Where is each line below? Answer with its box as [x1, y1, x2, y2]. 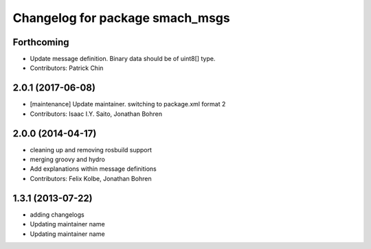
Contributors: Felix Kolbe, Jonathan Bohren [30, 174, 152, 182]
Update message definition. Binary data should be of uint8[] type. [30, 55, 216, 63]
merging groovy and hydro [30, 155, 106, 164]
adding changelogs [30, 210, 85, 219]
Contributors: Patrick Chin [30, 64, 104, 72]
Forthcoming [12, 36, 69, 48]
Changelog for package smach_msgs [12, 10, 230, 25]
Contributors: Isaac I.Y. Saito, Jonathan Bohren [30, 110, 163, 118]
